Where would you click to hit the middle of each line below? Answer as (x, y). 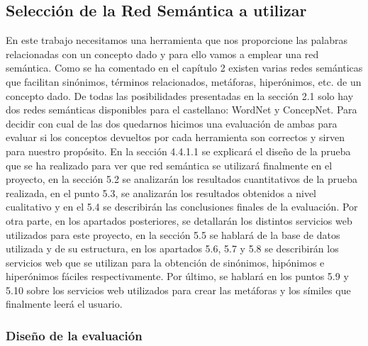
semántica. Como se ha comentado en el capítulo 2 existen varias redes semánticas (184, 68)
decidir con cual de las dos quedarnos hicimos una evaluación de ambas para (172, 123)
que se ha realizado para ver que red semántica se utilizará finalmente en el (169, 165)
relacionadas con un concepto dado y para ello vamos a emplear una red (162, 54)
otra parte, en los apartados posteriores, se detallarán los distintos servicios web (179, 220)
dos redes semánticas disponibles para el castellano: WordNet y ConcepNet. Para (182, 110)
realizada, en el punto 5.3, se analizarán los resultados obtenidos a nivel (161, 192)
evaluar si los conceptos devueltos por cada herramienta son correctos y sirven (175, 137)
